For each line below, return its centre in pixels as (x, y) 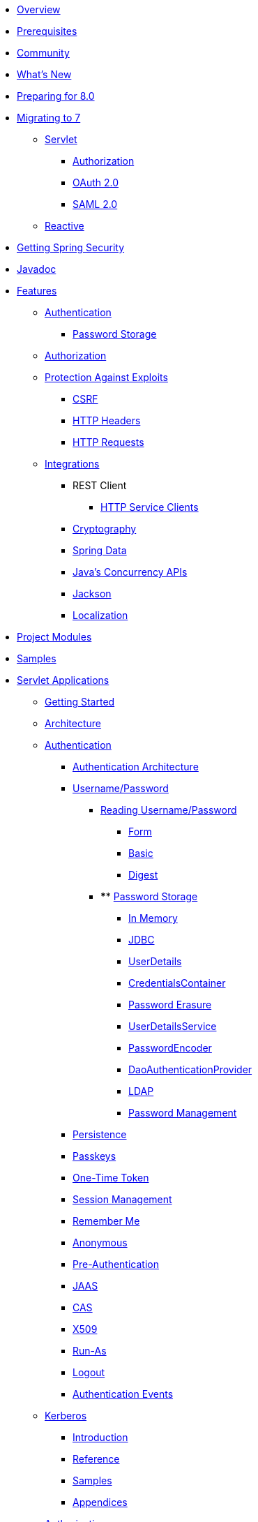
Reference (96, 1459)
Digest (143, 875)
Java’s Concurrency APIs (130, 572)
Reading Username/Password (169, 810)
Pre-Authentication (116, 1264)
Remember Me (106, 1221)
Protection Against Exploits (106, 377)
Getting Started (80, 702)
